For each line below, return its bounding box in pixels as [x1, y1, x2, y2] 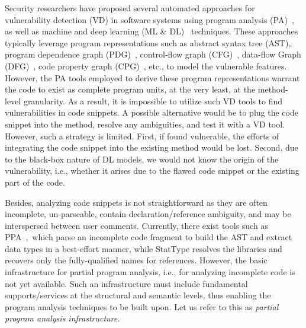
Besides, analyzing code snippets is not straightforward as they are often [5, 196, 268, 208]
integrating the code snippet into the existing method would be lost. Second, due [5, 141, 298, 154]
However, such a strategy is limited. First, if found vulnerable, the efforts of [5, 129, 279, 142]
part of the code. [5, 176, 65, 188]
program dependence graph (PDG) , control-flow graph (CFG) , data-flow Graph [5, 48, 301, 60]
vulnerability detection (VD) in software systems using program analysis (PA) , [5, 13, 294, 26]
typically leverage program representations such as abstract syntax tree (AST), [5, 36, 291, 49]
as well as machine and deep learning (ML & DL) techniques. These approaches [5, 25, 298, 37]
